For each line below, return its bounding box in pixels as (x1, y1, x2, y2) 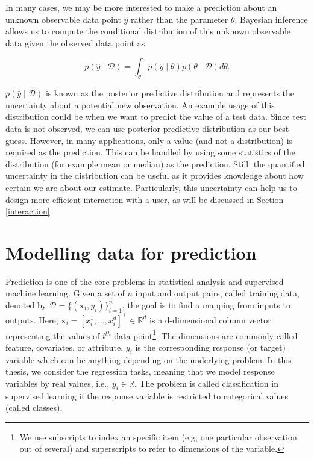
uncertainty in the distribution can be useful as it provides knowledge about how (5, 169, 304, 182)
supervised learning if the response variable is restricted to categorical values (5, 389, 289, 402)
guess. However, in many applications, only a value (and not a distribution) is (5, 134, 293, 146)
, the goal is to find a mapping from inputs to (122, 299, 290, 311)
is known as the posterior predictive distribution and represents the (45, 87, 295, 99)
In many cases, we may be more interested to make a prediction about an (5, 1, 277, 13)
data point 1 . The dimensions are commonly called (114, 327, 298, 342)
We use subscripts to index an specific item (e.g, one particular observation (19, 430, 297, 443)
